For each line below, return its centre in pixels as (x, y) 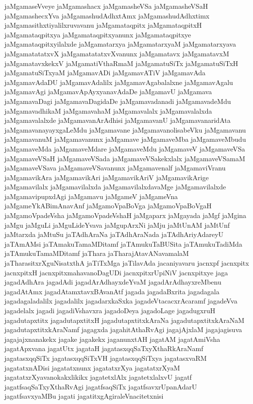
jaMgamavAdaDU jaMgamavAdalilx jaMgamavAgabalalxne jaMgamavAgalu (119, 82)
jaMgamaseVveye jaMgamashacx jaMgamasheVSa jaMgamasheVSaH (106, 6)
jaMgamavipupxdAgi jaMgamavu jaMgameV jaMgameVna (91, 196)
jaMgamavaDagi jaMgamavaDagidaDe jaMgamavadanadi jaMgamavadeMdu (118, 101)
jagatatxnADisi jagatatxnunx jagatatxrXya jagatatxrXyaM (92, 367)
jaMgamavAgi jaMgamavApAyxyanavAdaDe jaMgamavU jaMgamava (108, 92)
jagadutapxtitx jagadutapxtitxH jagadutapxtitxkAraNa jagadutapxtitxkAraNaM (125, 320)
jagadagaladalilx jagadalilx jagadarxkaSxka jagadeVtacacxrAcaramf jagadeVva (121, 301)
